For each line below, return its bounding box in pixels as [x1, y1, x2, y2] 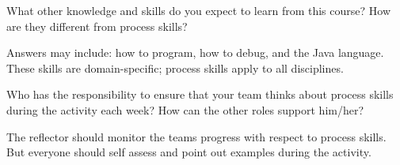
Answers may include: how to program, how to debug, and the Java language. [6, 44, 384, 61]
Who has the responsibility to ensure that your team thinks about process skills [6, 86, 394, 103]
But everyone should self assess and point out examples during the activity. [6, 144, 371, 160]
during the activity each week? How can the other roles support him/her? [6, 101, 364, 118]
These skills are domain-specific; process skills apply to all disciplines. [6, 59, 344, 76]
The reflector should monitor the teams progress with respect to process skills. [6, 128, 387, 144]
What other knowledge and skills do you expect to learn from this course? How [6, 2, 391, 18]
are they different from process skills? [6, 17, 188, 34]
